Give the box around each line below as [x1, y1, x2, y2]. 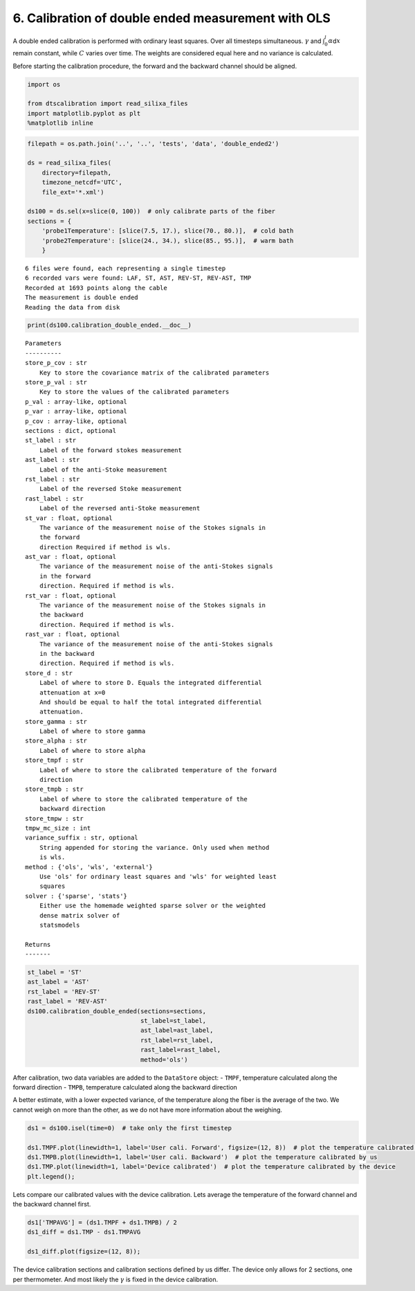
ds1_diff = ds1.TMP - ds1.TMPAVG [27, 1228, 141, 1236]
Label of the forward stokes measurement [39, 446, 183, 454]
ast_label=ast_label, [140, 1026, 214, 1035]
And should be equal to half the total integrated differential [39, 698, 262, 706]
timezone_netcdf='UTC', [41, 179, 122, 186]
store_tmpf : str [25, 756, 84, 765]
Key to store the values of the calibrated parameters [39, 388, 230, 396]
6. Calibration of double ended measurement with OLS [12, 10, 331, 26]
